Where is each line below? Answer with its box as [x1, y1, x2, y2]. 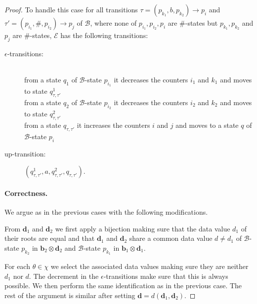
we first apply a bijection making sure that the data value [55, 223, 230, 233]
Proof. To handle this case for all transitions [4, 4, 138, 14]
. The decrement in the [29, 270, 99, 281]
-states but [185, 18, 218, 28]
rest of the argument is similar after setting [4, 290, 135, 300]
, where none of [90, 18, 137, 28]
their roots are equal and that [4, 233, 95, 243]
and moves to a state [175, 119, 239, 130]
